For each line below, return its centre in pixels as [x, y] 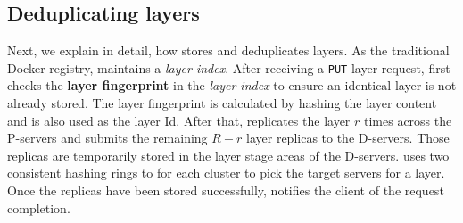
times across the [408, 120]
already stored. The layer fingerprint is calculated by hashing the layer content [222, 103]
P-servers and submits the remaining [107, 138]
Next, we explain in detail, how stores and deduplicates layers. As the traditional [228, 50]
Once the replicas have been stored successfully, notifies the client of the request [226, 190]
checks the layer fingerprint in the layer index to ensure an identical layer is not [232, 85]
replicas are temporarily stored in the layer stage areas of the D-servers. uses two [228, 155]
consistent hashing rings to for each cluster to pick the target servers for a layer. [226, 173]
